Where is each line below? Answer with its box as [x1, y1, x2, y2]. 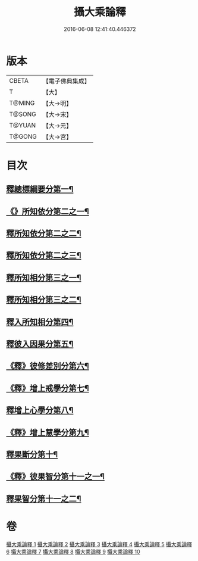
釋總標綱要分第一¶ [6, 184, 74, 194]
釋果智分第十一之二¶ [6, 494, 81, 504]
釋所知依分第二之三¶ [6, 251, 81, 261]
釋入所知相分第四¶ [6, 317, 74, 327]
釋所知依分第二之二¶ [6, 229, 81, 239]
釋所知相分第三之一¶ [6, 272, 81, 283]
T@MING [9, 99, 35, 107]
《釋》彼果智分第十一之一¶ [6, 472, 105, 482]
